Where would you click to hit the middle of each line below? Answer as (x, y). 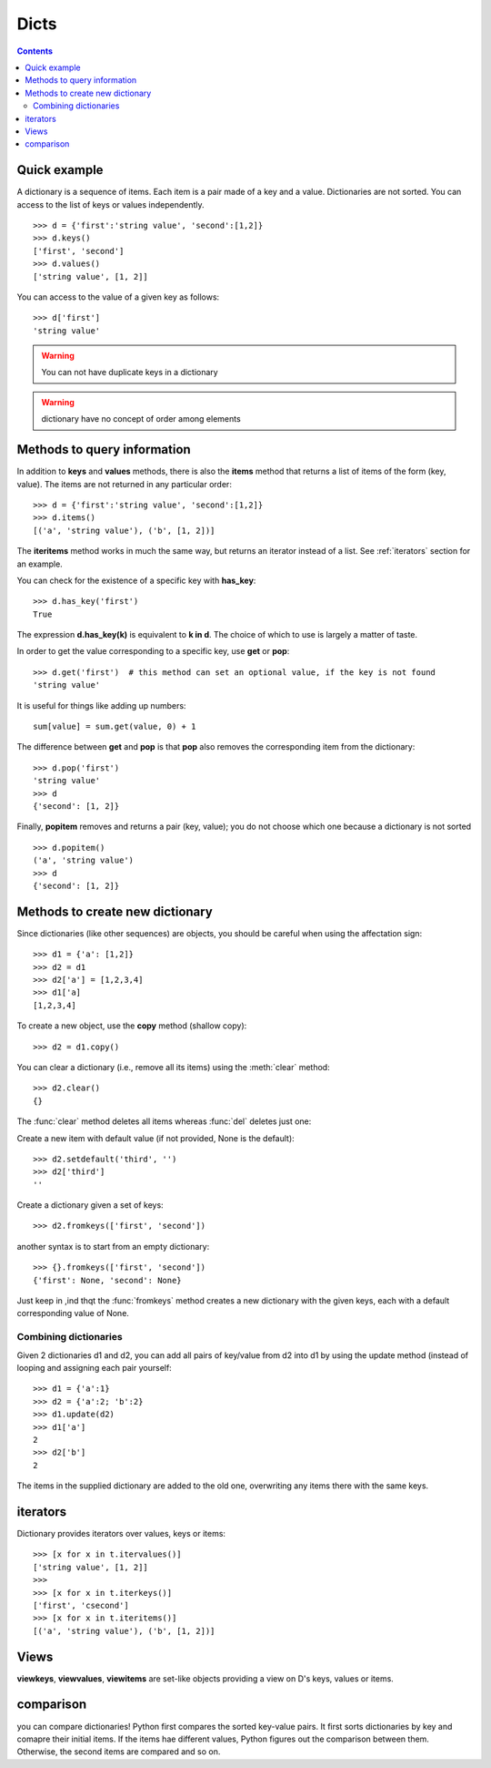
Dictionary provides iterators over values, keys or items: (121, 1533)
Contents (35, 51)
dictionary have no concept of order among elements (141, 419)
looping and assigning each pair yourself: (94, 1367)
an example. (40, 564)
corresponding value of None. (73, 1313)
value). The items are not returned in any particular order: (124, 484)
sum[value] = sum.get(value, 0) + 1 (115, 727)
